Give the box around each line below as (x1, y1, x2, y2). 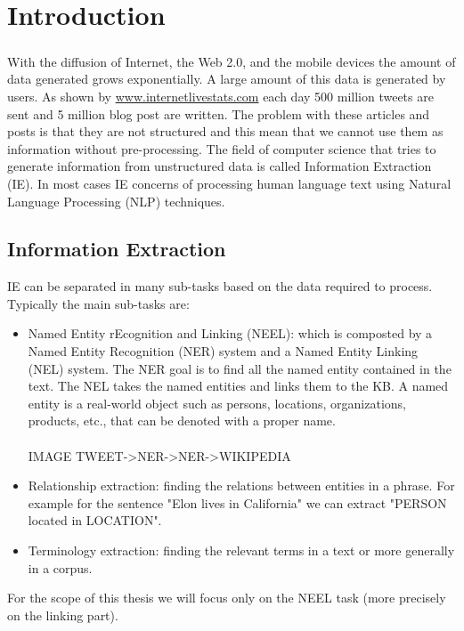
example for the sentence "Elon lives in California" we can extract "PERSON (28, 493, 447, 512)
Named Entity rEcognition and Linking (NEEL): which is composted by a (28, 324, 433, 343)
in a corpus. (28, 558, 93, 577)
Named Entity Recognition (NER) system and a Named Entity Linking (28, 342, 419, 360)
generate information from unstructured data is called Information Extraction (7, 157, 432, 175)
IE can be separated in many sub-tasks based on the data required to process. (7, 277, 433, 295)
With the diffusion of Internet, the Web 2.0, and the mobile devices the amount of (7, 52, 456, 70)
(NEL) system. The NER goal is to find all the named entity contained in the (28, 359, 452, 377)
